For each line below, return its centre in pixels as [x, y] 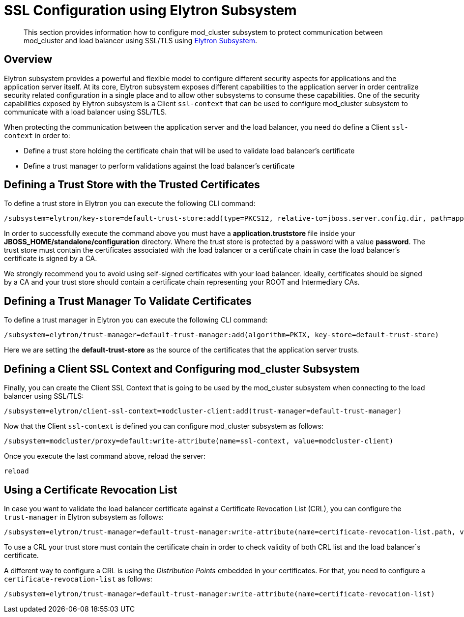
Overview [28, 59]
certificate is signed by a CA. [51, 259]
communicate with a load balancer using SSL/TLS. [86, 112]
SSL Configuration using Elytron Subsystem [150, 10]
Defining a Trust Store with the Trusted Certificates [132, 185]
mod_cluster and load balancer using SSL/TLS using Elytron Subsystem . [140, 40]
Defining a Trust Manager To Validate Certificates [128, 301]
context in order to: [37, 135]
